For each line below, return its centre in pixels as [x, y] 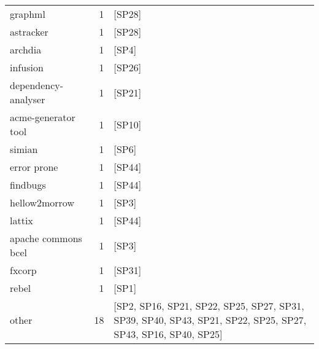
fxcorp [23, 270]
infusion [27, 67]
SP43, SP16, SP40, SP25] [168, 334]
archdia [26, 49]
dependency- [37, 85]
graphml [28, 14]
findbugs [28, 185]
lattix [21, 220]
